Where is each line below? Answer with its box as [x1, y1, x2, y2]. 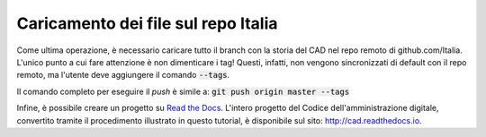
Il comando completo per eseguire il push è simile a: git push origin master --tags [16, 86, 350, 97]
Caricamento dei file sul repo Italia [16, 13, 278, 33]
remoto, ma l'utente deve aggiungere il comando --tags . [16, 70, 230, 81]
